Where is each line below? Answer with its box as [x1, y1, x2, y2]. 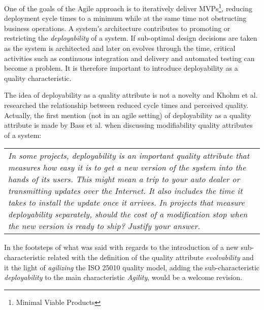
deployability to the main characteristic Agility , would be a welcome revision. [4, 272, 243, 283]
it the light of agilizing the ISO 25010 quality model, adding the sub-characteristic [4, 262, 260, 272]
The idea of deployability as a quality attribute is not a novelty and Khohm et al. [4, 90, 258, 100]
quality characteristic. [4, 72, 72, 83]
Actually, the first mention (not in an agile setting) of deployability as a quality [4, 109, 251, 120]
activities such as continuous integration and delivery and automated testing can [4, 52, 255, 63]
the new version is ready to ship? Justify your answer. [8, 220, 201, 232]
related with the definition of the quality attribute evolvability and [48, 251, 254, 262]
